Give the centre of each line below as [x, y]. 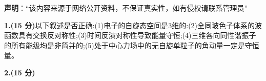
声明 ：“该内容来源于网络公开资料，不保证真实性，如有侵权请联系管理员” [126, 8]
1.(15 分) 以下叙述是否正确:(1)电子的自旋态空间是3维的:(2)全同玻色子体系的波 [133, 25]
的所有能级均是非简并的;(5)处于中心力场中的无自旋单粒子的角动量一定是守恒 [132, 45]
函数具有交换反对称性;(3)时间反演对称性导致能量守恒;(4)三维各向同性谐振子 [130, 35]
